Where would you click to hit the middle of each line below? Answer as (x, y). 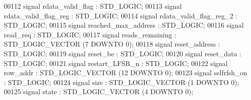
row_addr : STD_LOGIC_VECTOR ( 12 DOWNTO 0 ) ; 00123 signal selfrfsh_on (126, 73)
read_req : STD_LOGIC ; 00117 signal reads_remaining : (90, 34)
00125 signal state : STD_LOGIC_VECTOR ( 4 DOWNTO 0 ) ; (99, 92)
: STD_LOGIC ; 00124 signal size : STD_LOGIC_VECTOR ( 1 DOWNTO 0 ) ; (122, 82)
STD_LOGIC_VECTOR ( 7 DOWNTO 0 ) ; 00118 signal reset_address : (112, 44)
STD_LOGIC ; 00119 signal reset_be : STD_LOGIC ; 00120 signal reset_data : (123, 53)
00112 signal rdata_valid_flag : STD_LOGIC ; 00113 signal (93, 6)
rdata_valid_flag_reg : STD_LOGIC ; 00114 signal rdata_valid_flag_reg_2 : (121, 15)
